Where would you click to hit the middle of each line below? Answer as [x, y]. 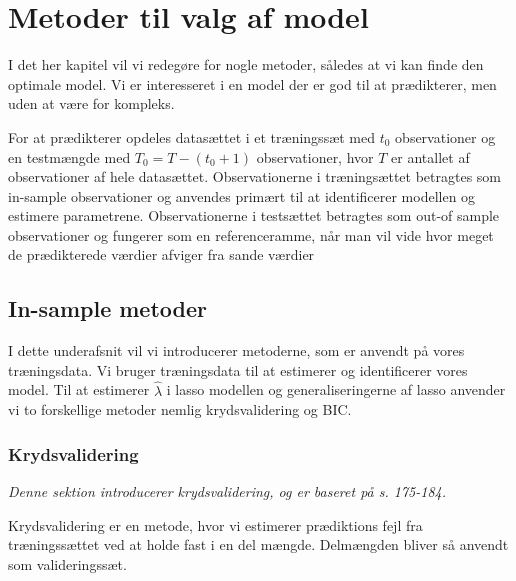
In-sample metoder [107, 308]
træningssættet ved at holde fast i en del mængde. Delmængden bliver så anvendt [258, 544]
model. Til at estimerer [79, 389]
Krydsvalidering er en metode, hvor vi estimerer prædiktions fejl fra [215, 524]
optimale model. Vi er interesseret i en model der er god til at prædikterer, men [252, 83]
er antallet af [430, 156]
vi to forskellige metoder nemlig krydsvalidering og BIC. [180, 409]
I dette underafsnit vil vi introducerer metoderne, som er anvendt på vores [236, 350]
